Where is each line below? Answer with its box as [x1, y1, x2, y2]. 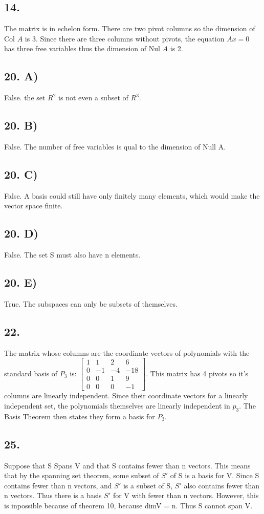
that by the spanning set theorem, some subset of [4, 470, 159, 481]
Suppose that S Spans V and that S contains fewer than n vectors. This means [4, 460, 251, 470]
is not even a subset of [58, 92, 128, 103]
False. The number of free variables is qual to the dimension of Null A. [4, 141, 226, 152]
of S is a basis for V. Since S [170, 470, 259, 481]
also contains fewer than [184, 480, 260, 490]
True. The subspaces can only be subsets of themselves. [4, 298, 178, 309]
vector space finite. [4, 200, 63, 211]
